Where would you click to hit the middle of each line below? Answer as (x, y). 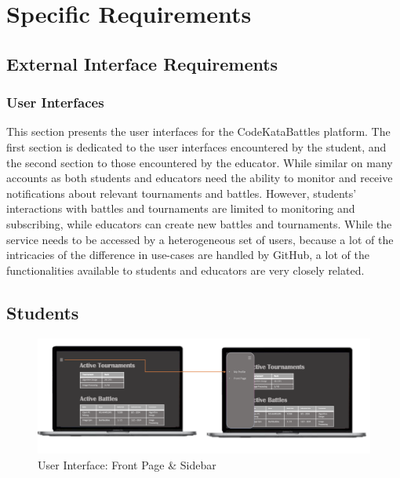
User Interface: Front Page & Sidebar (127, 464)
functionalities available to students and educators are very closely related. (185, 270)
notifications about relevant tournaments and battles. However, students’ (182, 193)
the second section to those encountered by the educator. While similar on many (200, 162)
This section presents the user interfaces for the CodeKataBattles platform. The (198, 131)
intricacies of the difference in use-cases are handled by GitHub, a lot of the (188, 255)
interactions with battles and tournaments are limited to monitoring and (181, 208)
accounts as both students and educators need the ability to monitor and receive (200, 178)
